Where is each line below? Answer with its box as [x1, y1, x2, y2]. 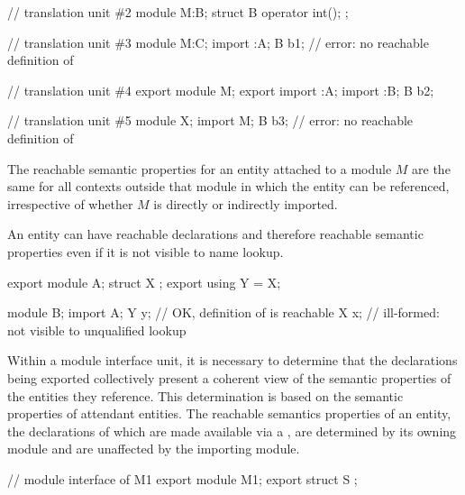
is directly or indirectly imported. [153, 194, 338, 213]
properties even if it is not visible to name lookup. [7, 242, 284, 261]
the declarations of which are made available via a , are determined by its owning [7, 421, 457, 440]
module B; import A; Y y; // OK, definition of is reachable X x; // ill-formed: [7, 303, 440, 322]
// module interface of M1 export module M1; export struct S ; [7, 469, 358, 488]
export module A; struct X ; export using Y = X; [7, 272, 281, 291]
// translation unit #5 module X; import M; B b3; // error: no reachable [7, 111, 414, 130]
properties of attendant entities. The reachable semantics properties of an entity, [7, 404, 451, 423]
